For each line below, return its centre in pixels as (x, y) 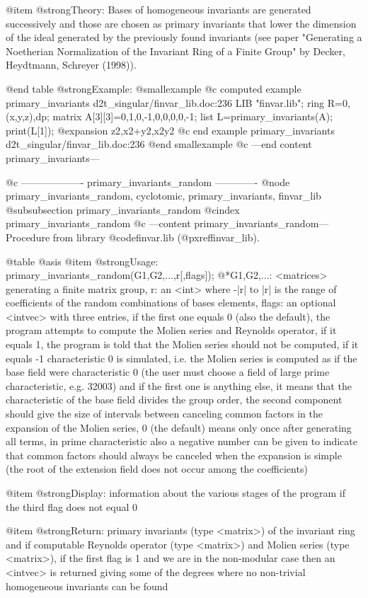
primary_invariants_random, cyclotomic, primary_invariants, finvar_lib (163, 196)
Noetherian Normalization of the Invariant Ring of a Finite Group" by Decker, (176, 51)
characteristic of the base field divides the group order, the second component (174, 399)
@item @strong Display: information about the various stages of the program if (176, 493)
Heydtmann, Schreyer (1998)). (71, 65)
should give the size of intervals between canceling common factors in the (164, 414)
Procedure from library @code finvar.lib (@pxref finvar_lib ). (133, 237)
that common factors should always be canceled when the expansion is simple (174, 455)
